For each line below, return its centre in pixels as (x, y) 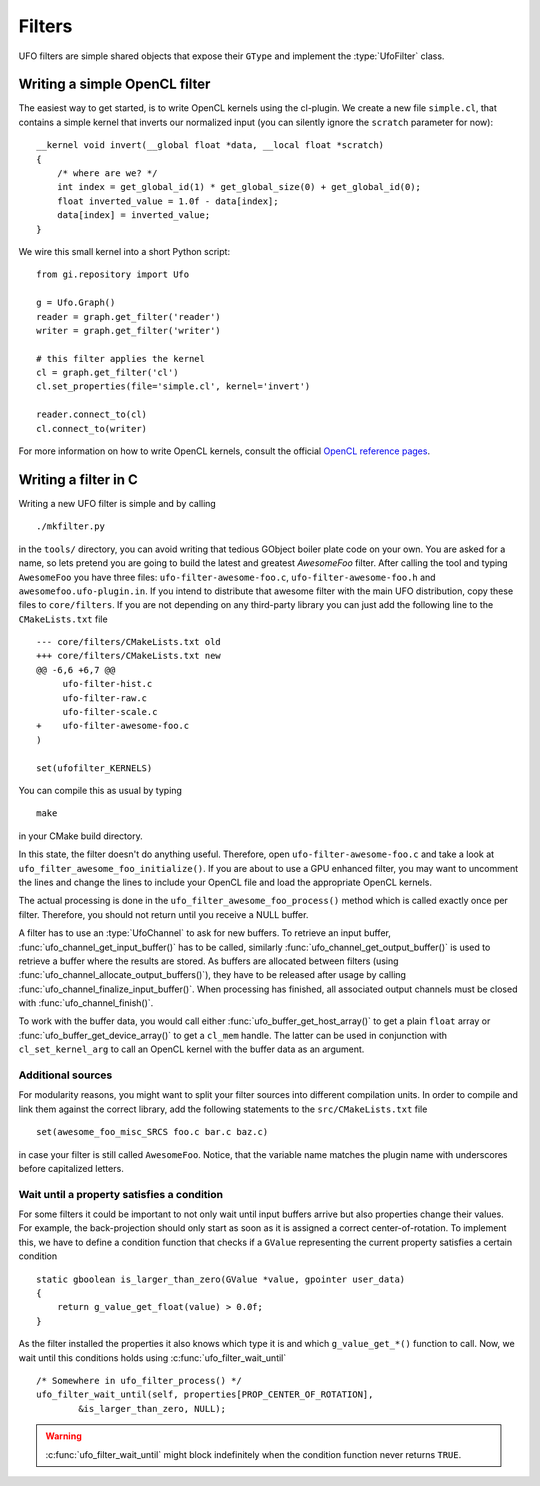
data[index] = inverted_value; (133, 215)
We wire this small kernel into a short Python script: (124, 251)
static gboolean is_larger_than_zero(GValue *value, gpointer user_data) (221, 1279)
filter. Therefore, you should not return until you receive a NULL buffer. (163, 914)
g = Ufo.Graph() (76, 303)
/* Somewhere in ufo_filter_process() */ (139, 1380)
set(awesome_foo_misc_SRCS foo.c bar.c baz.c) (152, 1132)
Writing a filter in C (78, 479)
